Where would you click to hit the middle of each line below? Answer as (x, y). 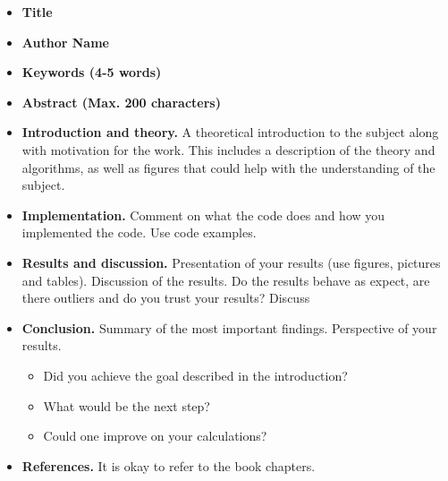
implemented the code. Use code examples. (139, 232)
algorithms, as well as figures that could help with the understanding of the (228, 167)
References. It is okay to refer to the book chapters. (169, 465)
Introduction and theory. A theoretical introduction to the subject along (230, 132)
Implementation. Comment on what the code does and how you (203, 215)
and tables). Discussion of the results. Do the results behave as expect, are (226, 280)
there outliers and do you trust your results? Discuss (166, 298)
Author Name (65, 42)
